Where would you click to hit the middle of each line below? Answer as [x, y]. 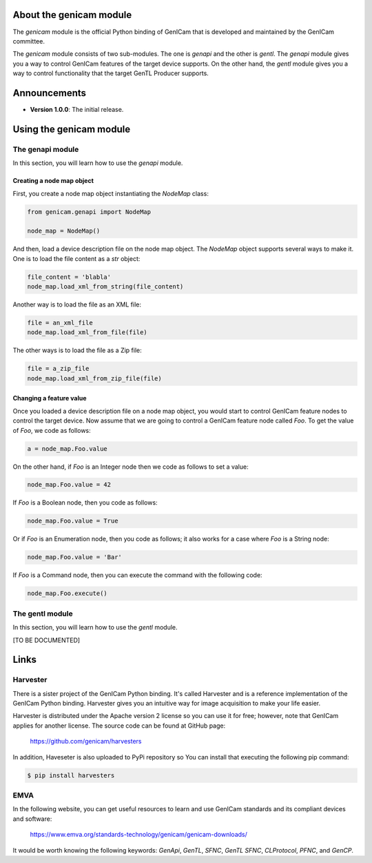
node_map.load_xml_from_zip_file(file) [94, 378]
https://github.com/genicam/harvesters [86, 741]
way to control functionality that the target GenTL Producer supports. [111, 73]
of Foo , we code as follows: [52, 430]
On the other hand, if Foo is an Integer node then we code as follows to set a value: [131, 467]
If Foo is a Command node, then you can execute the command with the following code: [137, 575]
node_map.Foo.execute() [68, 593]
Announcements [49, 93]
